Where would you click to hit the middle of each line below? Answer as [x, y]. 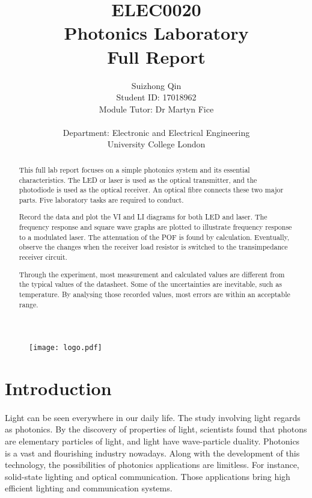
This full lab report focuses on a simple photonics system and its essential [134, 169]
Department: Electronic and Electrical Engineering [156, 132]
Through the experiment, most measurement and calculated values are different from [152, 274]
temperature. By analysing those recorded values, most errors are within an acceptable [154, 294]
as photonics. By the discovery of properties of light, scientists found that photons [156, 429]
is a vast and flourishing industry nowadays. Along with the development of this [152, 453]
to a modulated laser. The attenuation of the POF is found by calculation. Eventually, [154, 237]
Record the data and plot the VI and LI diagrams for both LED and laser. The [143, 217]
